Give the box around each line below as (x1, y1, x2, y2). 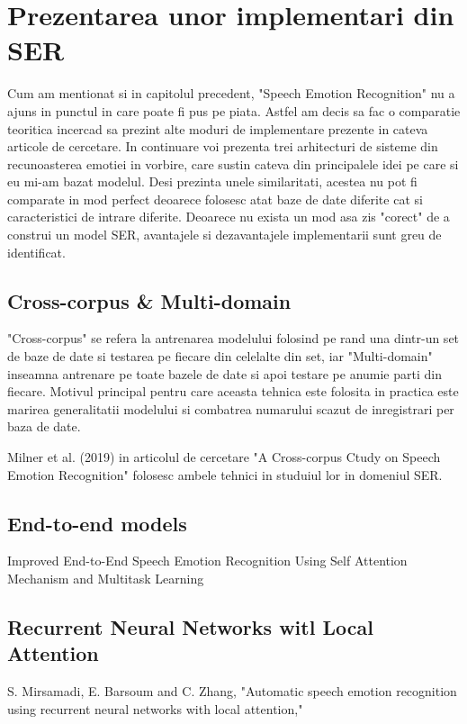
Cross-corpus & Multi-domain (7, 286, 292, 314)
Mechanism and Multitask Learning (7, 569, 204, 587)
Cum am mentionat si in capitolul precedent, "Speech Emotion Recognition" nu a (7, 84, 455, 103)
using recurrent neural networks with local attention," (7, 699, 303, 718)
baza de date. (7, 417, 81, 436)
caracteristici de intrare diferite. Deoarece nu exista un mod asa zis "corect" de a (7, 207, 450, 226)
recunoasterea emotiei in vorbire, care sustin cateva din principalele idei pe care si (7, 154, 459, 173)
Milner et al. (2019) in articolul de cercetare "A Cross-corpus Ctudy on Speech (7, 448, 441, 466)
